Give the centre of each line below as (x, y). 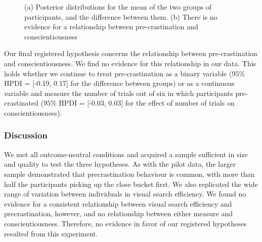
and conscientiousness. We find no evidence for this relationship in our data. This (130, 63)
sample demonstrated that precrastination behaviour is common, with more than (129, 174)
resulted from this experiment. (51, 233)
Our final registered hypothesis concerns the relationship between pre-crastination (131, 53)
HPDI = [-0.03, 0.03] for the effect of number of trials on (147, 103)
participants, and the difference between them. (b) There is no (121, 16)
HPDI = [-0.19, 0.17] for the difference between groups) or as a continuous (119, 83)
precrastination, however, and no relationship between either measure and (118, 213)
